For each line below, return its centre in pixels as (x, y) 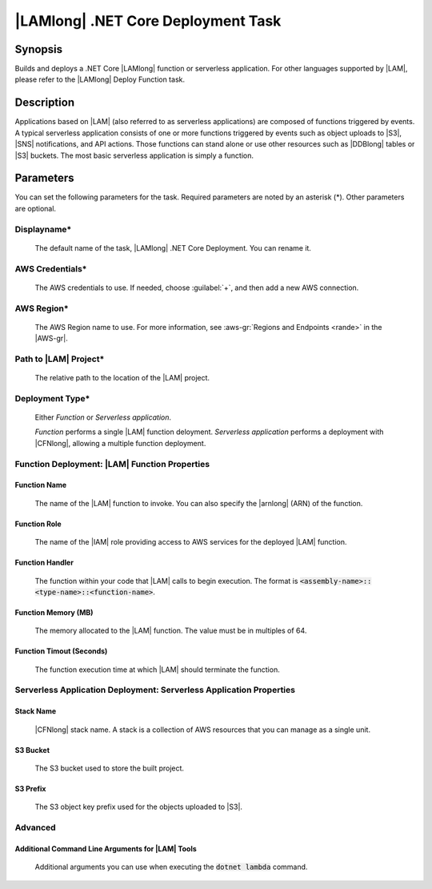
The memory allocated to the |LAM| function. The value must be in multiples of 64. (171, 631)
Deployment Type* (52, 398)
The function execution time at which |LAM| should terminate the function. (157, 670)
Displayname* (43, 229)
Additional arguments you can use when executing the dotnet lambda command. (171, 867)
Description (45, 103)
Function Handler (44, 563)
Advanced (35, 827)
